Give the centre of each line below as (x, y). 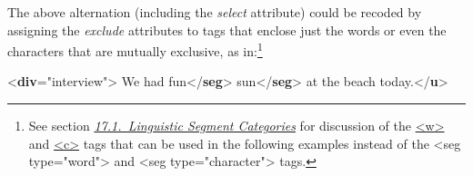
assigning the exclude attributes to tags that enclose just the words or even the (227, 29)
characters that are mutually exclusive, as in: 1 (135, 49)
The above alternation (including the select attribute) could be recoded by (215, 12)
